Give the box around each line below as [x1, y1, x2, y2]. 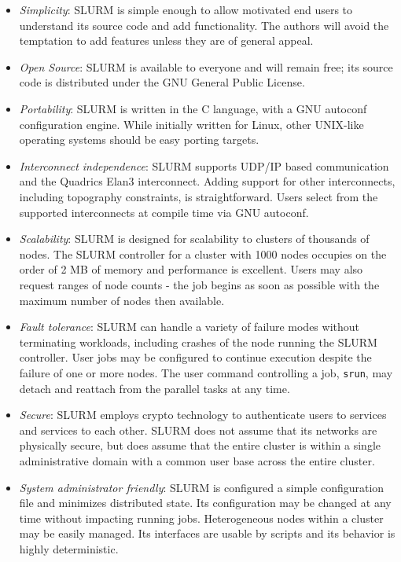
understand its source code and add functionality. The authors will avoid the [19, 17, 389, 33]
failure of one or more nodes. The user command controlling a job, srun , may [19, 364, 393, 380]
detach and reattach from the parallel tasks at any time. [19, 380, 290, 396]
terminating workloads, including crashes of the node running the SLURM [19, 333, 377, 350]
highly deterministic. [19, 540, 119, 556]
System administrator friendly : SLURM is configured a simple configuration [19, 479, 384, 495]
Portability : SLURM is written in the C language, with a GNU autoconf [19, 100, 367, 116]
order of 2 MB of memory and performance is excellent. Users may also [19, 261, 363, 277]
